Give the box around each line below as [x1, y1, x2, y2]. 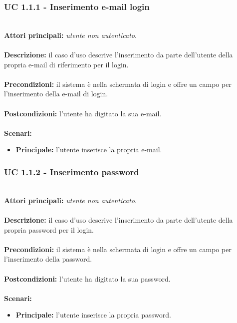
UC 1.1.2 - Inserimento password [4, 165, 139, 178]
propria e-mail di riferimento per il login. [4, 59, 129, 69]
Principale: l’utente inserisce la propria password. [15, 310, 171, 320]
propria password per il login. [4, 224, 94, 235]
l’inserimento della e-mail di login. [4, 88, 108, 99]
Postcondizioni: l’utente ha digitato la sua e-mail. [4, 108, 162, 118]
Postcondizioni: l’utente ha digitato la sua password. [4, 273, 171, 284]
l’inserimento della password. [4, 254, 92, 264]
